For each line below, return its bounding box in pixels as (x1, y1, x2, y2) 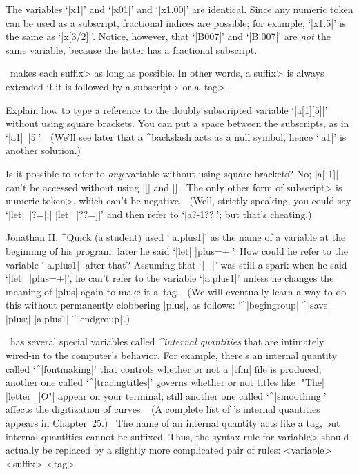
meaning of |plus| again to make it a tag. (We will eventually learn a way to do (6, 284, 347, 298)
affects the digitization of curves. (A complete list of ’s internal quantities (6, 402, 320, 416)
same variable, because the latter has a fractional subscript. (6, 42, 258, 57)
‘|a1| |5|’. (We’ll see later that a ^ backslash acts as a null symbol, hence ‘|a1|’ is (6, 129, 347, 144)
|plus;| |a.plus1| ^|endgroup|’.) (6, 311, 130, 325)
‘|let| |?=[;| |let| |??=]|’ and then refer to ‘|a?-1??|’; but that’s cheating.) (6, 206, 312, 221)
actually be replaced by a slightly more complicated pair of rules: (6, 443, 281, 457)
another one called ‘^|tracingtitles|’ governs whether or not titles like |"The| (6, 375, 324, 389)
